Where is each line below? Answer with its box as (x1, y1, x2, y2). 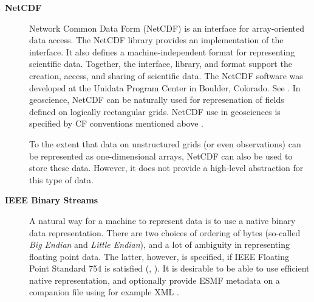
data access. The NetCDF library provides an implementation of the (29, 33, 284, 46)
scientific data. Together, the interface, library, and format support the (29, 57, 292, 70)
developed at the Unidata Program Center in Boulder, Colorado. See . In (29, 81, 301, 94)
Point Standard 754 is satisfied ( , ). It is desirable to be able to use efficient (29, 262, 310, 275)
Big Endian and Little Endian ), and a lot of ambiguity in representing (29, 238, 290, 251)
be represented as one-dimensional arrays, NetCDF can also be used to (29, 149, 293, 162)
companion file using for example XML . (29, 286, 179, 298)
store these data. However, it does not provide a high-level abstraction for (29, 161, 304, 174)
